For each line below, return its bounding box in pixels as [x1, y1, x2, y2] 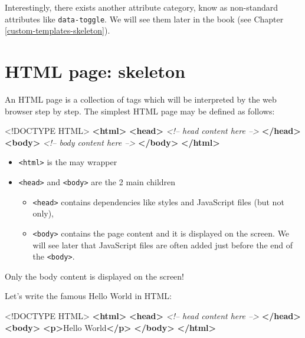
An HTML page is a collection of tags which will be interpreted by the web [5, 93, 277, 105]
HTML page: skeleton [5, 59, 186, 83]
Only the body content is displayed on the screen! [5, 270, 184, 282]
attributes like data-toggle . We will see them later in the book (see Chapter [5, 12, 284, 25]
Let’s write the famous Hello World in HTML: [5, 290, 172, 302]
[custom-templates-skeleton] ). [5, 24, 110, 37]
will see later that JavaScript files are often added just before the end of [32, 238, 293, 251]
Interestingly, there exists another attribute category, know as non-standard [5, 1, 278, 13]
